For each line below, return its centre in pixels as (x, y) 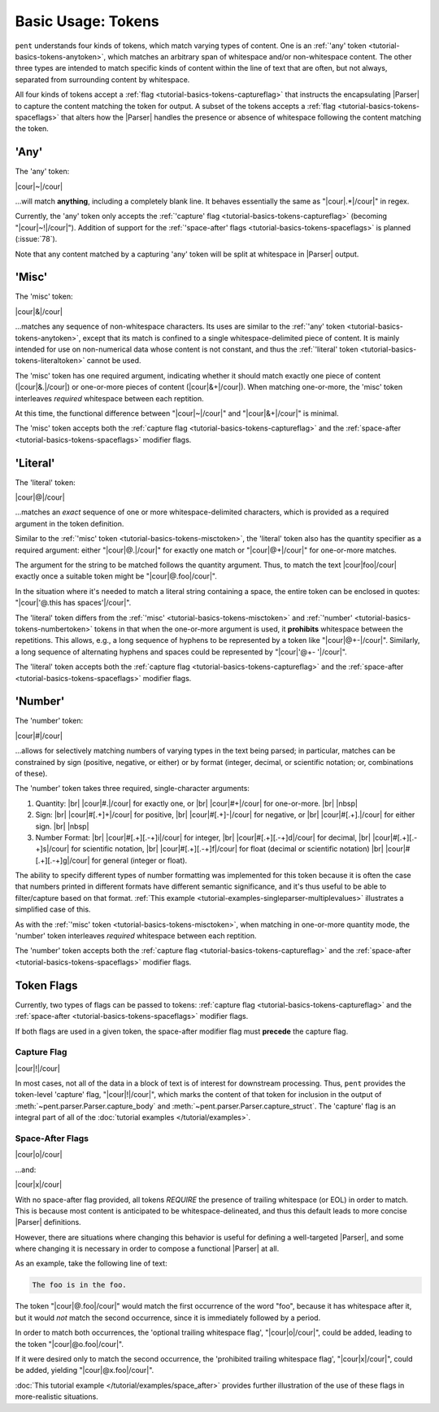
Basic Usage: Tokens (87, 21)
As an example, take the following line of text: (91, 1263)
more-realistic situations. (57, 1397)
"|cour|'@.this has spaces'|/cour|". (73, 603)
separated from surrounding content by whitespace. (102, 79)
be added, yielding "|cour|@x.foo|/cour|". (85, 1370)
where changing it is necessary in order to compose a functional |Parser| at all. (147, 1248)
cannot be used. (114, 361)
